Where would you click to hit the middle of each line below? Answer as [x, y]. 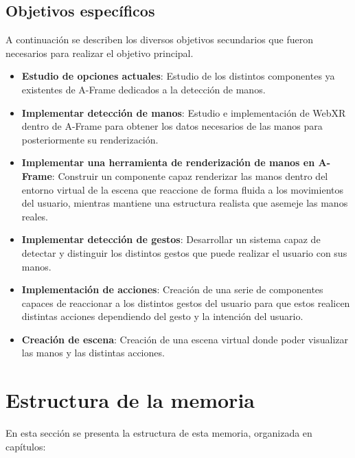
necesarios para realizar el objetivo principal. [100, 53]
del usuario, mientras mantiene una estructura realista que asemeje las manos [185, 203]
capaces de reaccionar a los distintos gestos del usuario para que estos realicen [186, 302]
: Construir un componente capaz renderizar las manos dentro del [190, 175]
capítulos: [26, 446]
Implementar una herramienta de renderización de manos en [168, 162]
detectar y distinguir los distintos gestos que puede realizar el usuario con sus [184, 252]
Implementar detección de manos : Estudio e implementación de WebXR [184, 112]
